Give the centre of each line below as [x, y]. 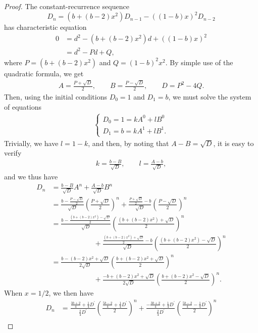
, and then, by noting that [128, 143]
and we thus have [31, 177]
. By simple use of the [199, 62]
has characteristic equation [45, 27]
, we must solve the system [210, 96]
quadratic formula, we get [44, 73]
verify [13, 153]
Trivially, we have [31, 143]
